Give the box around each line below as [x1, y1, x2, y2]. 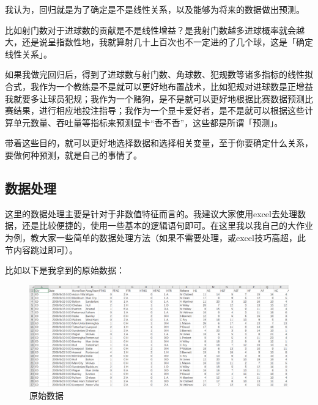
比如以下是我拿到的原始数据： [5, 264, 125, 277]
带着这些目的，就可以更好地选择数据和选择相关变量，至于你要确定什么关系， [5, 136, 313, 149]
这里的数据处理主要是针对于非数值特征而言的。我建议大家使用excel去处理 [5, 207, 297, 220]
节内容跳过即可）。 [5, 243, 78, 256]
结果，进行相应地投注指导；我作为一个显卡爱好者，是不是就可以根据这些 [13, 104, 305, 117]
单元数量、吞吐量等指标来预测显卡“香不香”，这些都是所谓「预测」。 [13, 116, 283, 128]
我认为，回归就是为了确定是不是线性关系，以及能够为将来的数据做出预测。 [5, 3, 305, 15]
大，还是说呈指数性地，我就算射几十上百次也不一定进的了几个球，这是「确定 [5, 35, 313, 48]
